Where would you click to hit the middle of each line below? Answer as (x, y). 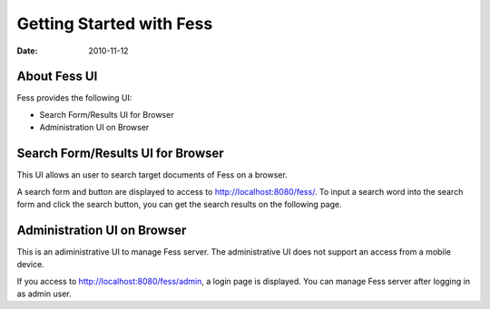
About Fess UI (57, 77)
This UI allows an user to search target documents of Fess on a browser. (152, 175)
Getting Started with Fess (115, 24)
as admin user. (44, 294)
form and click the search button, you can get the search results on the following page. (179, 204)
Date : (27, 51)
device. (30, 265)
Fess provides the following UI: (74, 98)
